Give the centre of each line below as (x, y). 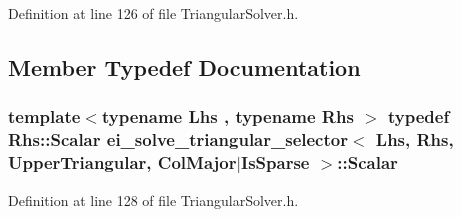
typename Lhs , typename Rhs (227, 116)
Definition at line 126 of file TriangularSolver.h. (153, 13)
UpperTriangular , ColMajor (122, 162)
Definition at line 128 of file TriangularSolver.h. (153, 199)
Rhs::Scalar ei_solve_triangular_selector (178, 139)
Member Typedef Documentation (184, 66)
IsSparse (275, 162)
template (44, 116)
